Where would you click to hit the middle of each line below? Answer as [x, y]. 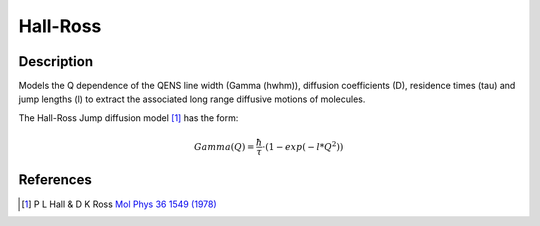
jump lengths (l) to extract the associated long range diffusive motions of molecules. [192, 99]
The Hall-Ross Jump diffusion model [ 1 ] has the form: [128, 117]
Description [56, 61]
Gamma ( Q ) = [224, 146]
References [55, 180]
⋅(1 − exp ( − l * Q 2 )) [302, 145]
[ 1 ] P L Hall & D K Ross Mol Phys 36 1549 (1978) [119, 204]
